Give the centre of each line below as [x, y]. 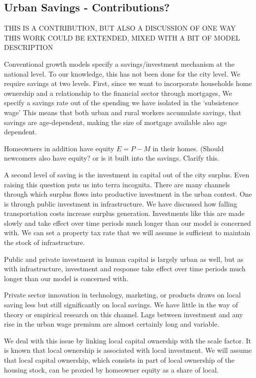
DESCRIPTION [29, 47]
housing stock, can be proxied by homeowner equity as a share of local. [111, 369]
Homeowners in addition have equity [59, 148]
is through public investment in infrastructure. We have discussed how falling [121, 203]
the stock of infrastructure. [45, 242]
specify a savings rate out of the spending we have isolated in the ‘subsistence [121, 103]
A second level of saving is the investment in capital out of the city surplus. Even [127, 174]
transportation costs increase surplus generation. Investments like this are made [124, 213]
